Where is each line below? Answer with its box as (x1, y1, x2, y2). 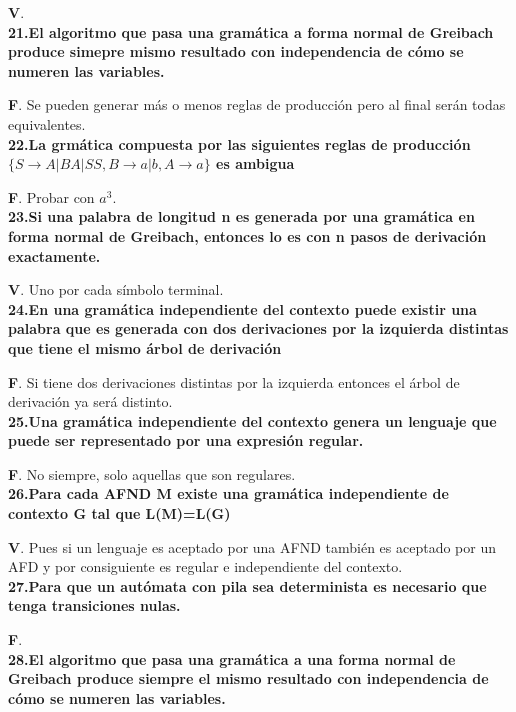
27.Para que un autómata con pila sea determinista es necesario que (8, 575, 487, 596)
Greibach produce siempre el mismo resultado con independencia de (8, 668, 489, 689)
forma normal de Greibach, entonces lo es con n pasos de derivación (8, 225, 487, 246)
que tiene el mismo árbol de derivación (8, 337, 282, 358)
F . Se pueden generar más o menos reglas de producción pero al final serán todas (8, 94, 506, 115)
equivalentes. (8, 113, 86, 134)
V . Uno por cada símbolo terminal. (8, 279, 224, 300)
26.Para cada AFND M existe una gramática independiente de (8, 483, 449, 504)
